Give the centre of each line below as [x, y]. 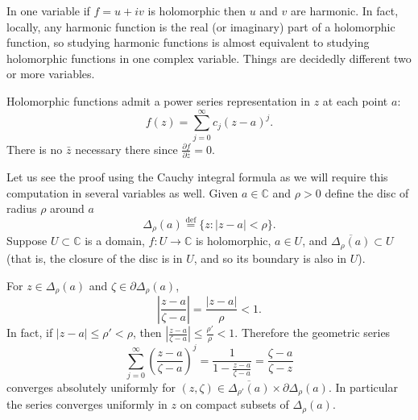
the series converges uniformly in [87, 404]
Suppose [27, 241]
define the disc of [367, 192]
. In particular [363, 387]
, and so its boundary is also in [270, 258]
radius [22, 208]
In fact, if [30, 333]
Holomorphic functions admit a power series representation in [158, 100]
